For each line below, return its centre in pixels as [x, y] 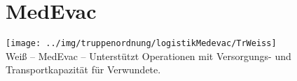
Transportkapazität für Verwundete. [83, 69]
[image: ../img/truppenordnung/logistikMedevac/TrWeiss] [141, 44]
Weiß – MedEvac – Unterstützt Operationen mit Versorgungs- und [148, 56]
